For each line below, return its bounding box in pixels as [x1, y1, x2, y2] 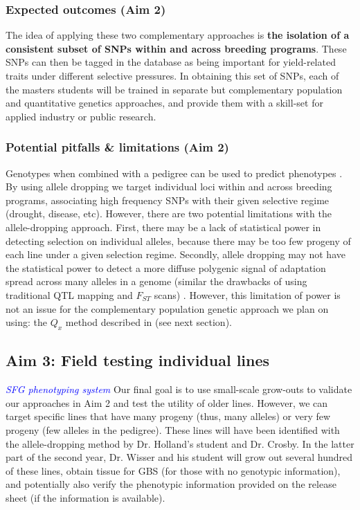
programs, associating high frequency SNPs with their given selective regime [6, 192, 330, 207]
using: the [6, 315, 47, 329]
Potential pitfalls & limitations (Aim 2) [6, 138, 229, 156]
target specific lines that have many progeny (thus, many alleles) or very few [6, 409, 331, 424]
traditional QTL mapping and [6, 287, 133, 302]
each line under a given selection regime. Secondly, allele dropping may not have [6, 247, 345, 262]
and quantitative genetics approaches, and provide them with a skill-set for [6, 95, 323, 110]
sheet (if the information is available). [6, 490, 165, 504]
